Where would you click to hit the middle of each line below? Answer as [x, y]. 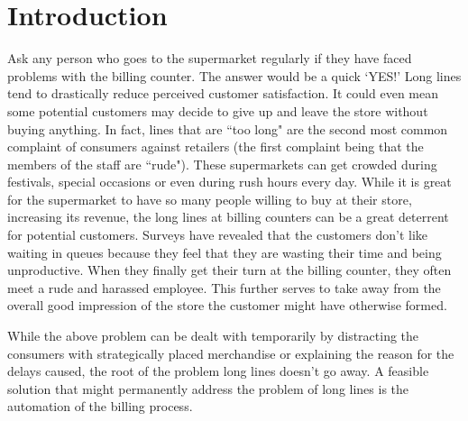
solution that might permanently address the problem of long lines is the [208, 388]
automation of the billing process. [100, 406]
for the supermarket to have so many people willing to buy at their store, [210, 199]
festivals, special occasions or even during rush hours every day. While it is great [229, 182]
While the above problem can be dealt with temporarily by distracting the [213, 336]
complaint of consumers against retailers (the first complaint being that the [216, 146]
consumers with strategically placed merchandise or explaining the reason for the [231, 353]
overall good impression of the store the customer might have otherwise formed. [227, 305]
